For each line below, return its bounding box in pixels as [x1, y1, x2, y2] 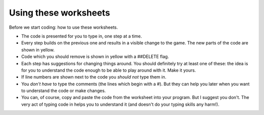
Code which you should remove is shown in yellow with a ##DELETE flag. [21, 54, 169, 59]
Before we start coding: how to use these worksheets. [9, 24, 118, 30]
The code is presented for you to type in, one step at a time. [21, 33, 142, 39]
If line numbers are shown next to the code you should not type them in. [21, 74, 166, 80]
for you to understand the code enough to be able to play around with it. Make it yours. [21, 67, 196, 73]
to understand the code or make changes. [21, 88, 106, 94]
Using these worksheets [9, 7, 110, 18]
